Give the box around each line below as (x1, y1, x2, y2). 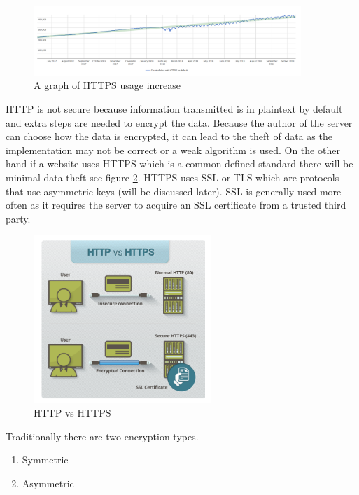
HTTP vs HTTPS (34, 405, 111, 420)
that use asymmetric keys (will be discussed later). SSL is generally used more (6, 183, 342, 198)
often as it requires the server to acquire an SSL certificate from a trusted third (6, 197, 346, 212)
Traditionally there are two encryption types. (6, 428, 199, 443)
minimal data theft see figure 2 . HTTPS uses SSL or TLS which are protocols (6, 170, 339, 185)
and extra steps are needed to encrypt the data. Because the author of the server (6, 115, 353, 130)
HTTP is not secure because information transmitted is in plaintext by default (6, 102, 343, 116)
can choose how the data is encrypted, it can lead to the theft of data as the (6, 129, 332, 144)
